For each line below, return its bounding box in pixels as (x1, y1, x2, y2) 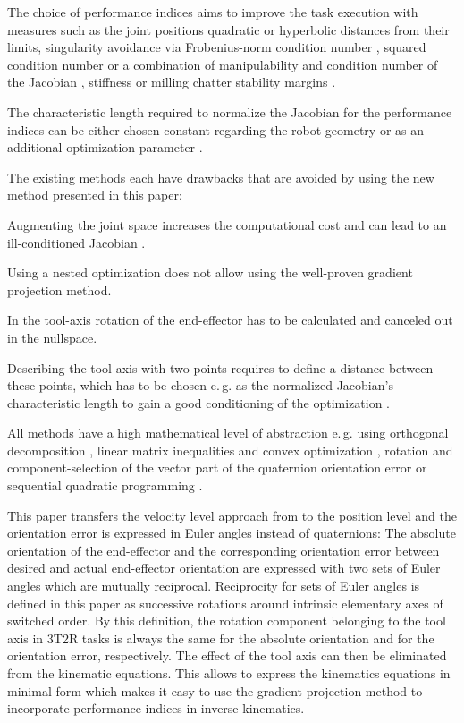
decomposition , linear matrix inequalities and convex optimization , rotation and (7, 440, 453, 459)
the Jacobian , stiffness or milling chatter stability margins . (7, 72, 336, 91)
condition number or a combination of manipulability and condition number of (7, 55, 438, 73)
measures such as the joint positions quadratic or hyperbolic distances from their (7, 20, 450, 38)
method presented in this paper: (7, 185, 182, 204)
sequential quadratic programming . (7, 476, 203, 495)
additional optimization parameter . (7, 138, 203, 157)
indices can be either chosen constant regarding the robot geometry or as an (7, 120, 425, 139)
